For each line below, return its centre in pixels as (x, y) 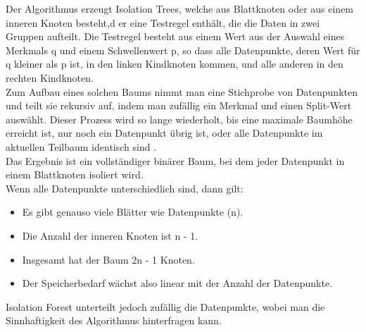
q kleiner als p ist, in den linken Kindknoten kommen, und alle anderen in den (175, 64)
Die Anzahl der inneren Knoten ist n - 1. (110, 235)
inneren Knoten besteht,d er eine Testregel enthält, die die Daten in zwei (163, 22)
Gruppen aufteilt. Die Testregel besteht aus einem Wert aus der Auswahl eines (175, 36)
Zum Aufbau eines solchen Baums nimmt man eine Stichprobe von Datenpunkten (182, 91)
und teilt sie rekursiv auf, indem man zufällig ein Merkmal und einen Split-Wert (179, 105)
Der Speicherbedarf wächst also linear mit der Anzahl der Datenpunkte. (177, 283)
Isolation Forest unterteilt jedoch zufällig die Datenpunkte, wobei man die (165, 306)
